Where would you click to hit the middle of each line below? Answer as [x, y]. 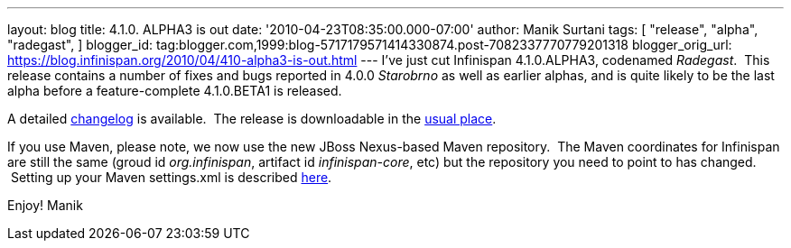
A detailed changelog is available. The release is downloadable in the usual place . [252, 119]
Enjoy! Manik [45, 205]
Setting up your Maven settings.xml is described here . [171, 177]
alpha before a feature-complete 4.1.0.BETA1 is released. [175, 91]
